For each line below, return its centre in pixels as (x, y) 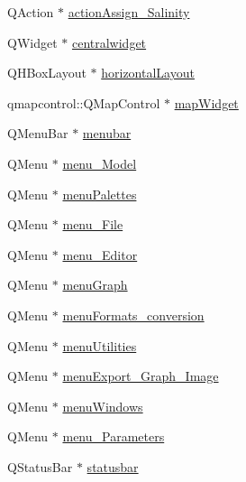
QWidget (32, 42)
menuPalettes (100, 194)
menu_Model (100, 163)
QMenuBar (38, 133)
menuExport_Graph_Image (141, 376)
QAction (31, 12)
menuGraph (95, 285)
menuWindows (103, 406)
